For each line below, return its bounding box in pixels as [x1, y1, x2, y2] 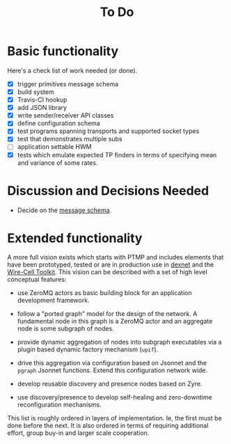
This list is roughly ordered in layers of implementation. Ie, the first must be [7, 414, 223, 422]
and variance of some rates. [17, 158, 98, 167]
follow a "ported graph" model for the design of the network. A [17, 310, 198, 318]
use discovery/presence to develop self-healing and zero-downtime [17, 393, 212, 402]
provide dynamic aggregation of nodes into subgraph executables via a [17, 338, 222, 347]
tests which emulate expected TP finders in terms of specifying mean [17, 150, 217, 159]
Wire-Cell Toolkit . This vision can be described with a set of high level [7, 268, 207, 276]
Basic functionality [7, 43, 119, 59]
